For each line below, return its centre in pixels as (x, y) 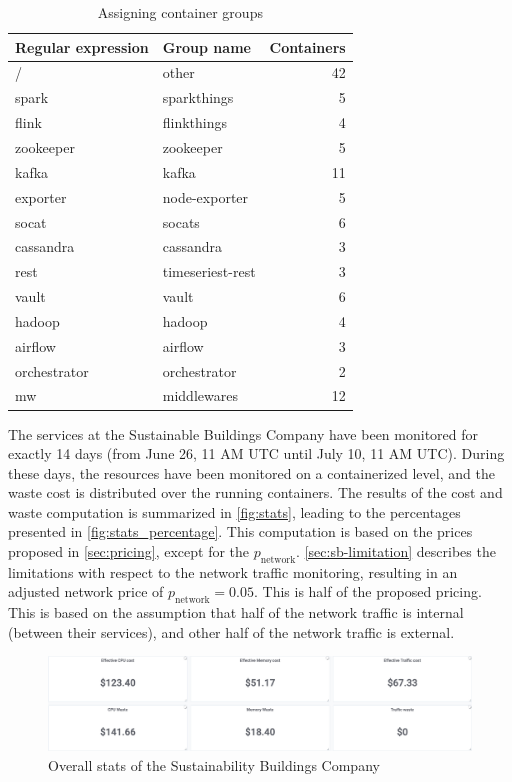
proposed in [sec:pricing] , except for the (129, 551)
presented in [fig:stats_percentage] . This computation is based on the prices (240, 531)
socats (181, 221)
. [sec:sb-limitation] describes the (396, 551)
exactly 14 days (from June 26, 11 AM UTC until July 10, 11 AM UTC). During (256, 453)
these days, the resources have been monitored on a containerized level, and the (251, 472)
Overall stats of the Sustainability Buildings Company (214, 764)
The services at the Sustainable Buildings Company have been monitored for (243, 433)
